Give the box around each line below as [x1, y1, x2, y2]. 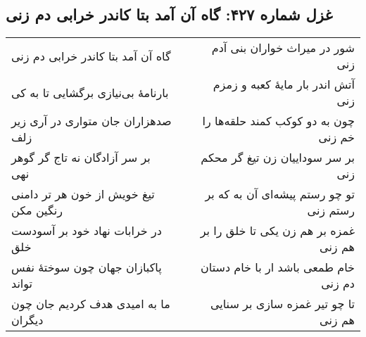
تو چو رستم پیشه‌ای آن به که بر [205, 186, 355, 203]
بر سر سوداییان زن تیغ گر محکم [201, 149, 355, 166]
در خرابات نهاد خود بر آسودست [11, 222, 162, 239]
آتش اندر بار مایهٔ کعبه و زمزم [213, 76, 355, 93]
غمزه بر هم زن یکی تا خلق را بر [200, 222, 355, 239]
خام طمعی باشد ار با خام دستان [201, 259, 355, 276]
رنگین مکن [11, 202, 63, 219]
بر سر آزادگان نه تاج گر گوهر [11, 149, 151, 166]
